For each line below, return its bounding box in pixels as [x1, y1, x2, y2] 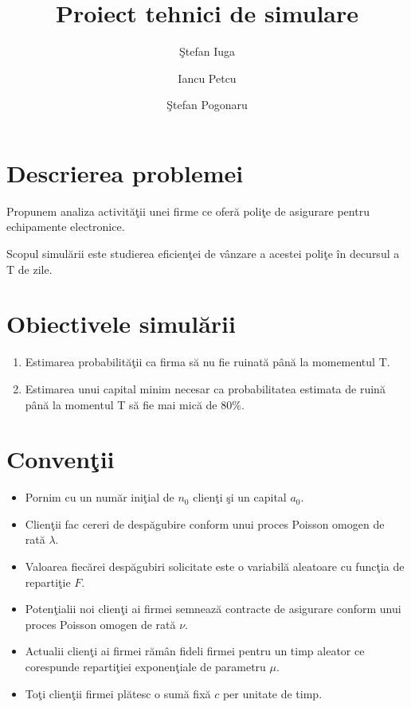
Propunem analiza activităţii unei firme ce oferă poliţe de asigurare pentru [6, 202, 370, 219]
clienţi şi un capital [193, 489, 287, 506]
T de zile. [6, 260, 53, 277]
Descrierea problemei [6, 156, 244, 189]
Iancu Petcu [178, 69, 237, 86]
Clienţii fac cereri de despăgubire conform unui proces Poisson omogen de [25, 515, 385, 532]
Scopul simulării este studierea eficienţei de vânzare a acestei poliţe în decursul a [6, 245, 400, 262]
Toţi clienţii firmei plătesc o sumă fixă [25, 685, 211, 701]
